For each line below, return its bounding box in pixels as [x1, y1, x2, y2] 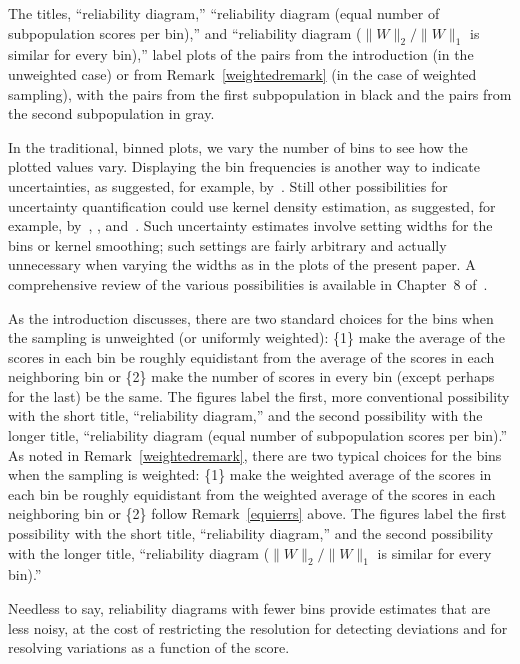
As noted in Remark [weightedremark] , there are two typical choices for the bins [8, 444, 502, 465]
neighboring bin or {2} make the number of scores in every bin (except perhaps [8, 366, 495, 387]
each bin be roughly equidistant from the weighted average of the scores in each [8, 483, 496, 504]
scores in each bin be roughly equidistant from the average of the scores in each [8, 346, 495, 367]
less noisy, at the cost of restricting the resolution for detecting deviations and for [8, 617, 508, 638]
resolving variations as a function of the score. [8, 637, 290, 658]
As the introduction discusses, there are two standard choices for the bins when [8, 307, 494, 328]
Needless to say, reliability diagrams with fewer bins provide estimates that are [8, 598, 491, 619]
